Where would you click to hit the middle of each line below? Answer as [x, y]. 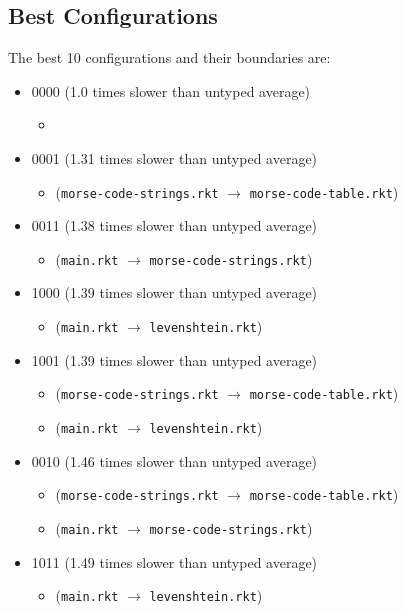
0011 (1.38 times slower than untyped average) [174, 225]
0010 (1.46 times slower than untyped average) [174, 460]
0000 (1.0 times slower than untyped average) [171, 90]
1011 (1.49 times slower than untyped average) [174, 561]
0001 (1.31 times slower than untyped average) [174, 157]
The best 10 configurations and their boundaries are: [169, 57]
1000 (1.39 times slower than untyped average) [174, 292]
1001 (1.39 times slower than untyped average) [174, 359]
